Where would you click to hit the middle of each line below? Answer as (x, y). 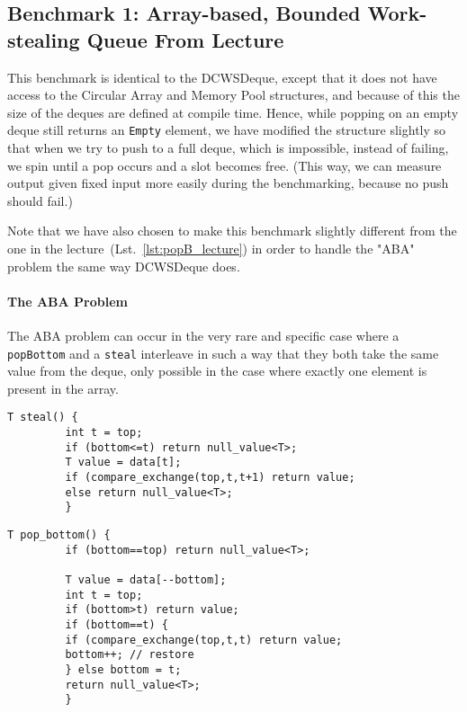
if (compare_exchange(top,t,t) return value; (204, 640)
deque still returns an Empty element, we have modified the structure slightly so (227, 130)
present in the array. (63, 388)
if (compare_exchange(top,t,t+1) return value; (210, 478)
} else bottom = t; (123, 669)
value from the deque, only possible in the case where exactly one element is (217, 371)
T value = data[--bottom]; (146, 579)
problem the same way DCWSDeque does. (124, 266)
